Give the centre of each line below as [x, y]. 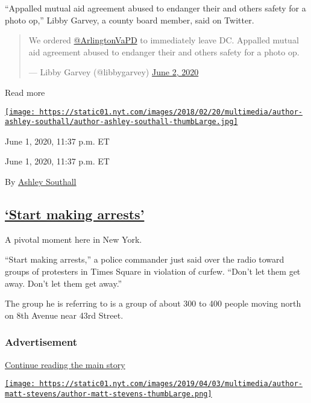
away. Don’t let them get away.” [64, 283]
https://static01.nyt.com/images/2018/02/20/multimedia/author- [171, 112]
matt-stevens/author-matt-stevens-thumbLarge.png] [108, 394]
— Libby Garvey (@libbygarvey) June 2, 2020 [114, 72]
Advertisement [41, 342]
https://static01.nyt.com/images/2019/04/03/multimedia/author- [171, 384]
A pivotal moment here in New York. [74, 239]
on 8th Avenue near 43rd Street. [64, 315]
